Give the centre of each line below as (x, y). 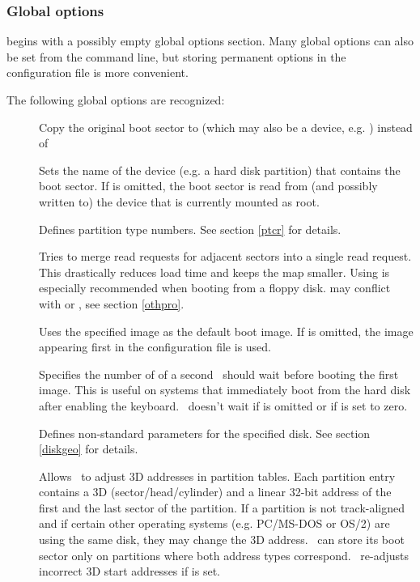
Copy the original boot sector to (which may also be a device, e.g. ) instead (226, 127)
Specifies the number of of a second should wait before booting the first (219, 374)
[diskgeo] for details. (89, 449)
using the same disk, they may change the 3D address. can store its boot (222, 540)
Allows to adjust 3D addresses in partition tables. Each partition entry (217, 476)
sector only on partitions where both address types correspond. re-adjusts (224, 555)
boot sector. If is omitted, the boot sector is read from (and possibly (208, 186)
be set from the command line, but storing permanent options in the (176, 56)
